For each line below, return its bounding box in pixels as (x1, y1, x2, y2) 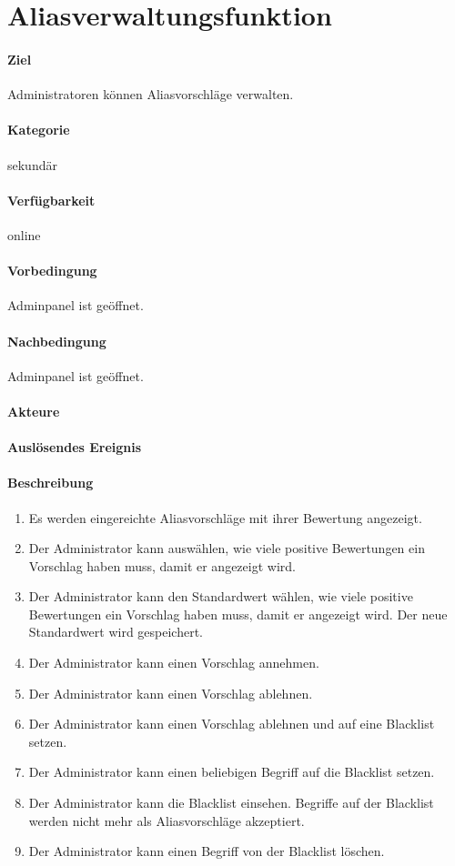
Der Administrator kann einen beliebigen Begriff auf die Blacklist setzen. (28, 762, 435, 781)
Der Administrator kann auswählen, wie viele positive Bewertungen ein (28, 539, 425, 558)
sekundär (7, 155, 57, 174)
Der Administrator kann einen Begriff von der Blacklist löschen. (28, 841, 385, 861)
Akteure (7, 401, 60, 420)
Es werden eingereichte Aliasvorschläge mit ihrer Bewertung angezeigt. (28, 508, 422, 527)
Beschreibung (7, 473, 94, 492)
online (7, 225, 41, 244)
